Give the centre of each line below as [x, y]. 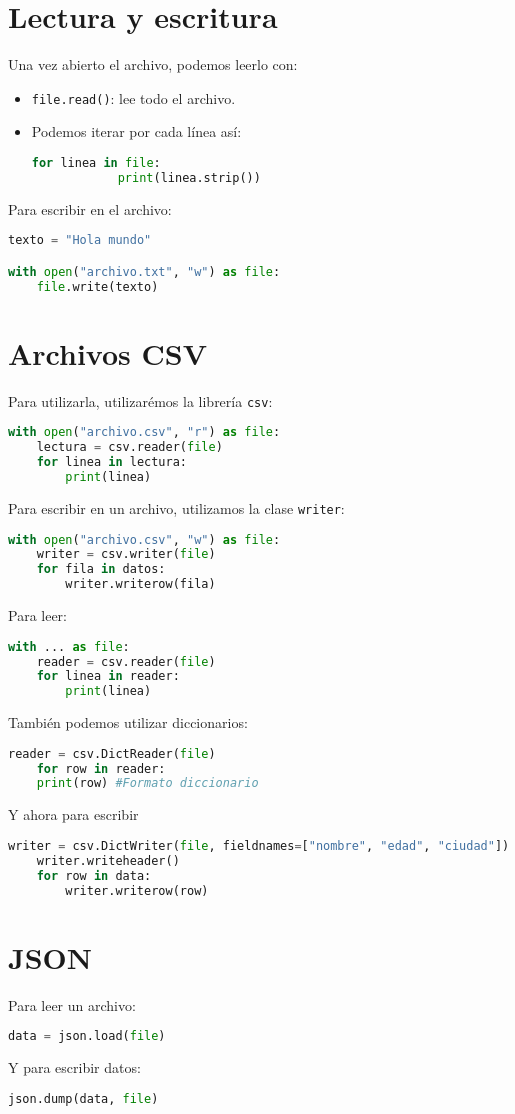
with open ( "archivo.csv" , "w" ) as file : [144, 539]
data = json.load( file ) [87, 1036]
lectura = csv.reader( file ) [129, 447]
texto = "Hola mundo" [80, 240]
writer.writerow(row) [137, 890]
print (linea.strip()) [189, 177]
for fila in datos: [101, 569]
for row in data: [94, 875]
